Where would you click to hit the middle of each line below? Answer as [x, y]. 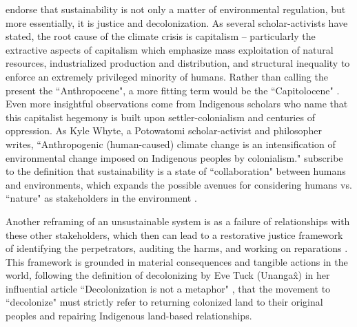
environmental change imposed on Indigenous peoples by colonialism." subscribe [174, 157]
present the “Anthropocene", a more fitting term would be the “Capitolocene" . [173, 90]
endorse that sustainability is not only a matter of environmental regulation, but [176, 9]
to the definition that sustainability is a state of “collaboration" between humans [176, 171]
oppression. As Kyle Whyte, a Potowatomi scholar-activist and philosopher [164, 130]
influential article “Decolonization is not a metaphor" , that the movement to [168, 288]
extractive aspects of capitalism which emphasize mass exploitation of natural [170, 49]
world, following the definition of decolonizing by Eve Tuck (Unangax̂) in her [168, 275]
